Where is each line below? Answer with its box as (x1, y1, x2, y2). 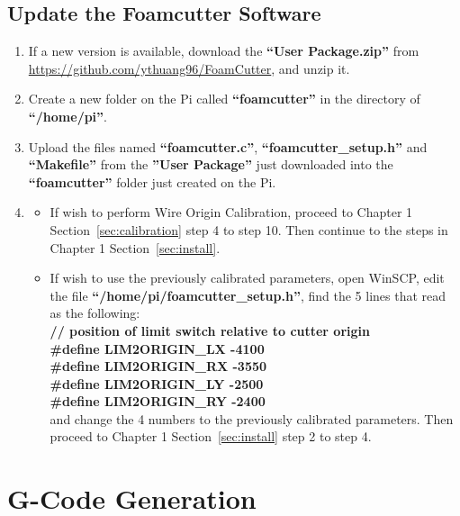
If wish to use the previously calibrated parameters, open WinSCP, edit (50, 268, 445, 287)
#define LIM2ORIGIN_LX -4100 (50, 339, 265, 358)
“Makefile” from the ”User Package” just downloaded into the (28, 155, 393, 174)
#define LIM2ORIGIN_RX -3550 (50, 357, 267, 376)
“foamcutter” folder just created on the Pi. (28, 172, 276, 191)
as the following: (50, 303, 140, 322)
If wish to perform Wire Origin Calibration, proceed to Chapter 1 (50, 203, 413, 222)
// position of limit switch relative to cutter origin (50, 321, 370, 339)
